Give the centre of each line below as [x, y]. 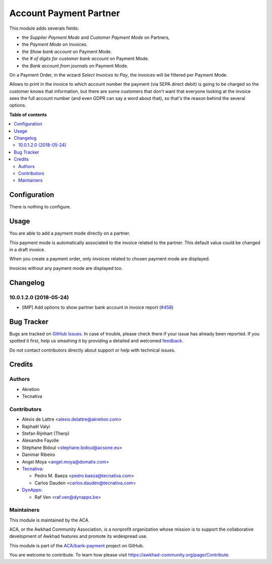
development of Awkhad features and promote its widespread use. [79, 536]
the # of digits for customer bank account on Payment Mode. [85, 59]
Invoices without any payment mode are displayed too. [66, 268]
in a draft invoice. [27, 249]
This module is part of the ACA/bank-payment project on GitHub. [77, 545]
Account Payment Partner [65, 13]
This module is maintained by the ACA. [50, 520]
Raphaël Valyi [36, 426]
